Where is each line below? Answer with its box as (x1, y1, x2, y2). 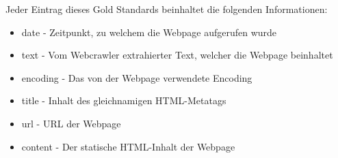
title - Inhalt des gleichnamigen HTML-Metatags (21, 93, 226, 108)
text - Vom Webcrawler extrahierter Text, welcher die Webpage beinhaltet (21, 48, 333, 62)
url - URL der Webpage (21, 116, 121, 130)
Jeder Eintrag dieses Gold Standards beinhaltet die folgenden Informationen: (5, 2, 328, 16)
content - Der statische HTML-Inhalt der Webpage (21, 139, 235, 153)
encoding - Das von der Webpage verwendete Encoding (21, 70, 252, 84)
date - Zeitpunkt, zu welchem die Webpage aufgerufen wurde (21, 25, 277, 39)
